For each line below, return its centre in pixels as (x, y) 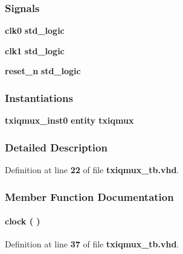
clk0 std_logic (35, 30)
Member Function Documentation (89, 196)
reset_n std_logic (43, 71)
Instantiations (39, 97)
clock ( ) (23, 221)
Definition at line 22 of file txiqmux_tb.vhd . (92, 170)
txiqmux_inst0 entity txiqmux (69, 120)
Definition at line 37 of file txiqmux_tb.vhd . (92, 244)
